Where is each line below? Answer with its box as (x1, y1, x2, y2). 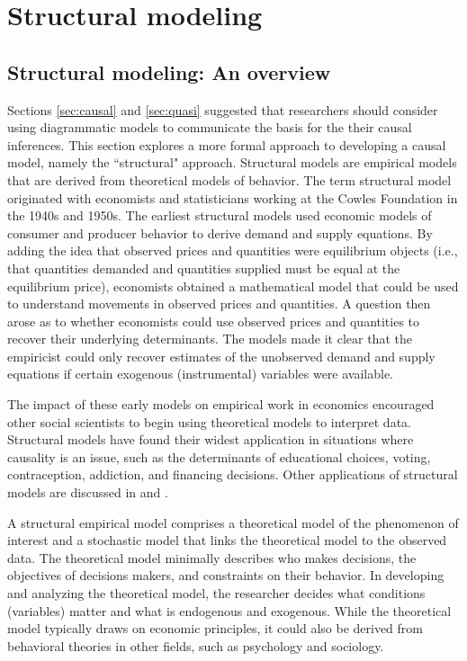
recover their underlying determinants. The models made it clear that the (7, 329, 412, 348)
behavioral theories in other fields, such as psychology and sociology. (7, 636, 384, 655)
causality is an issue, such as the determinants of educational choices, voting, (7, 447, 431, 466)
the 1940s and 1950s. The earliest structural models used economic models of (7, 206, 432, 225)
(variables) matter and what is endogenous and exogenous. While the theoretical (7, 601, 452, 620)
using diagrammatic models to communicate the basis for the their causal (7, 118, 412, 137)
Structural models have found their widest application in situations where (7, 430, 414, 449)
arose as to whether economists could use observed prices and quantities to (7, 311, 420, 330)
